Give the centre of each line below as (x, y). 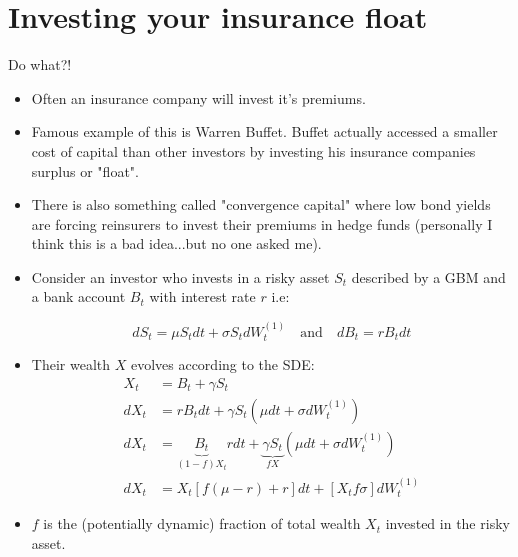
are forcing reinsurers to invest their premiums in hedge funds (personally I (262, 223)
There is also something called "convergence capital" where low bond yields (261, 204)
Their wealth (71, 364)
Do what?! (40, 64)
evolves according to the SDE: (222, 364)
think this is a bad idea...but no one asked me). (176, 243)
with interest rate (202, 296)
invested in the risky (447, 523)
